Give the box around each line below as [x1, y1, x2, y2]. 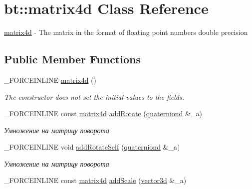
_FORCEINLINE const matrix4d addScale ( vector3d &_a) [4, 175, 187, 186]
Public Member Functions [4, 51, 141, 67]
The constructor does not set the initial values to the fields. [4, 91, 185, 102]
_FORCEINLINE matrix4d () [4, 74, 96, 85]
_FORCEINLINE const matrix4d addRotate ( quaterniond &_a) [4, 108, 202, 119]
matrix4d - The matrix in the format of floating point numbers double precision [4, 27, 248, 37]
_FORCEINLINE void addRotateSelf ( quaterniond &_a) [4, 142, 180, 152]
